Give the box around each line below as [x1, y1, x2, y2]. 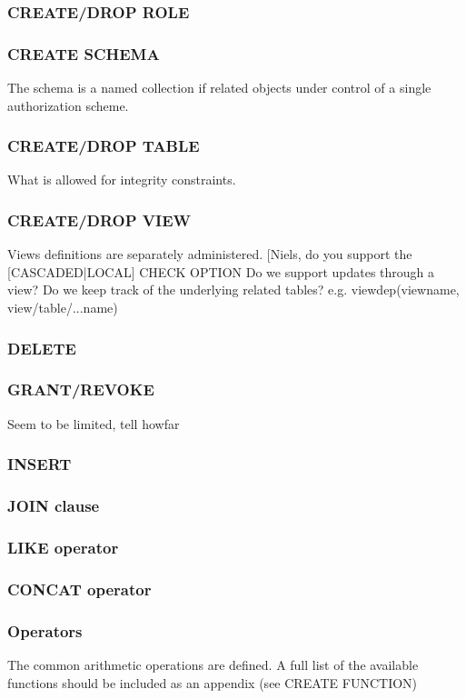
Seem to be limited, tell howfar [7, 414, 180, 433]
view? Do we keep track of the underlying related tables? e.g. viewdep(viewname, [7, 280, 460, 299]
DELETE [7, 336, 76, 359]
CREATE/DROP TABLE [7, 135, 200, 157]
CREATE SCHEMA [7, 42, 160, 65]
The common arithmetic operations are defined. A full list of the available [7, 654, 419, 674]
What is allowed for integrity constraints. [7, 170, 236, 189]
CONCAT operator [7, 577, 152, 600]
